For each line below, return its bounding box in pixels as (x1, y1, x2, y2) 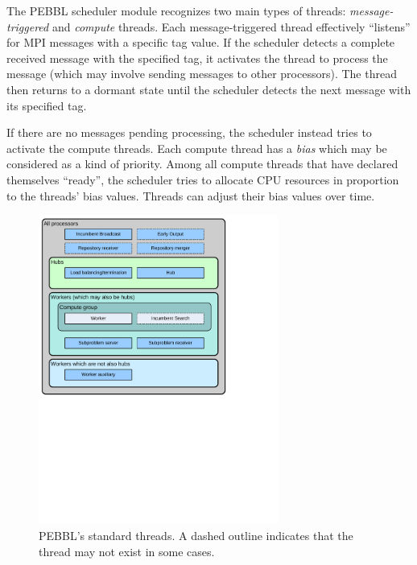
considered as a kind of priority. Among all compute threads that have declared (6, 155, 398, 172)
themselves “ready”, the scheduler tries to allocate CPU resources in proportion (6, 171, 399, 188)
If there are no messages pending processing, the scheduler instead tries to (6, 124, 372, 141)
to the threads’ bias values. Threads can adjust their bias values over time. (6, 187, 375, 204)
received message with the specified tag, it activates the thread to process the (6, 49, 388, 66)
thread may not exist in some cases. (39, 542, 215, 559)
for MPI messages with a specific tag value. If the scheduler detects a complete (6, 34, 395, 51)
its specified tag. (6, 97, 87, 113)
